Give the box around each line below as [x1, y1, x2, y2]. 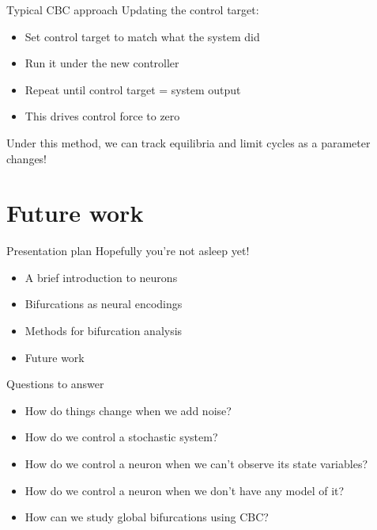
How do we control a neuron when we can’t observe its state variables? [25, 456, 368, 472]
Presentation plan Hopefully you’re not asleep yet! [6, 242, 250, 259]
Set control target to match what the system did [25, 28, 260, 44]
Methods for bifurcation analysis [25, 322, 183, 339]
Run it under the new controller [25, 55, 179, 71]
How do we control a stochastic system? [25, 429, 218, 445]
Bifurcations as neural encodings [25, 296, 183, 312]
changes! [6, 150, 47, 166]
